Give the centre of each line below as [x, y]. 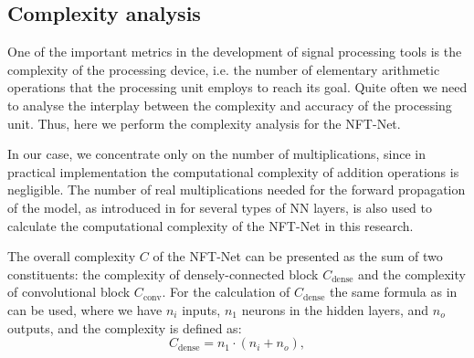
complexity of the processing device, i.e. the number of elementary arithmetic [224, 69]
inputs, [201, 309]
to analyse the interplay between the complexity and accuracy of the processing [230, 105]
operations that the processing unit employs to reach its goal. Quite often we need [237, 87]
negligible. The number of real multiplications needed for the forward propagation [237, 190]
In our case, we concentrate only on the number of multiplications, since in [217, 154]
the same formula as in [393, 292]
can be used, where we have [85, 309]
